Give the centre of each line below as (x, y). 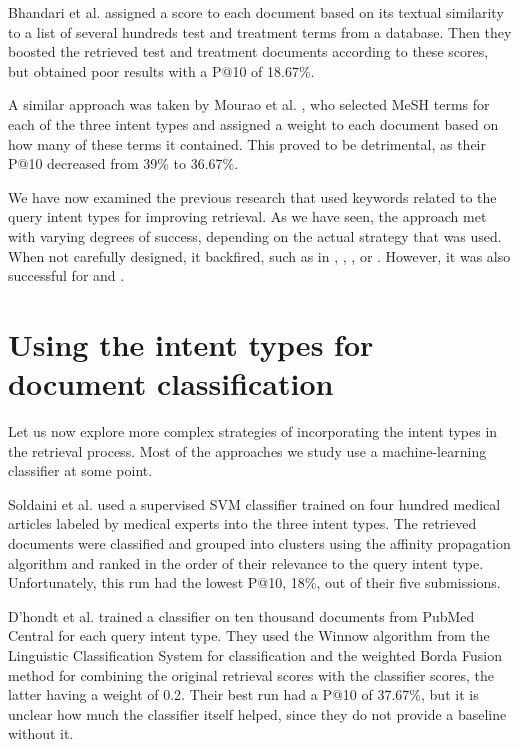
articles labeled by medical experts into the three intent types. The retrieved (242, 523)
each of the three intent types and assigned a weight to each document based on (253, 123)
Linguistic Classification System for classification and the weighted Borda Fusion (255, 654)
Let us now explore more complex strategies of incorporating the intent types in (253, 431)
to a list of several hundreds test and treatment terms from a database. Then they (260, 31)
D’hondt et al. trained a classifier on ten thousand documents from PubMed (241, 615)
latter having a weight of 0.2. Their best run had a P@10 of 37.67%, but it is (243, 694)
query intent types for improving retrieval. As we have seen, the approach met (247, 216)
